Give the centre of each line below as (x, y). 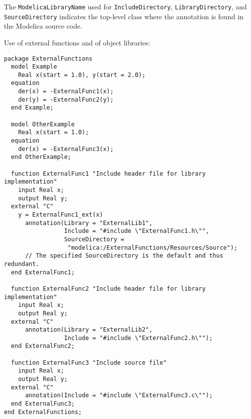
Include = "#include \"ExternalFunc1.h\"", (137, 231)
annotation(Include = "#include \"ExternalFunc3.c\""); (119, 396)
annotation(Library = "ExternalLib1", (89, 223)
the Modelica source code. (43, 26)
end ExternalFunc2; (43, 346)
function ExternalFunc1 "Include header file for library (108, 173)
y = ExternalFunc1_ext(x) (61, 214)
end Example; (32, 108)
